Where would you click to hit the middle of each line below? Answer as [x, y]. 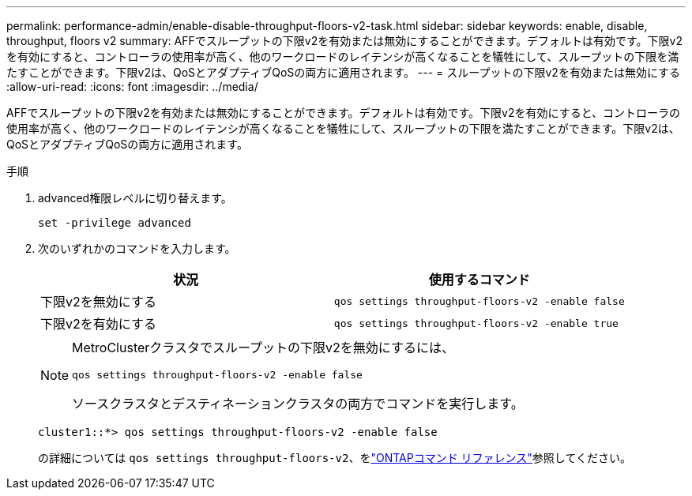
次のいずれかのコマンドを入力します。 [137, 248]
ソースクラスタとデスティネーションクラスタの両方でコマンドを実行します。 [298, 404]
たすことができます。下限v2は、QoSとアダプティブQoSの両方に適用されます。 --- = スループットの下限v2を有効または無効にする [344, 72]
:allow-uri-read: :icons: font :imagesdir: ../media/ [132, 86]
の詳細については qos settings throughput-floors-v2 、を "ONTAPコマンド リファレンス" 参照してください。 [335, 458]
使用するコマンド [479, 280]
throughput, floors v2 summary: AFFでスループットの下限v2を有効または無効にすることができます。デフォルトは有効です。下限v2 [345, 41]
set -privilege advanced [115, 223]
